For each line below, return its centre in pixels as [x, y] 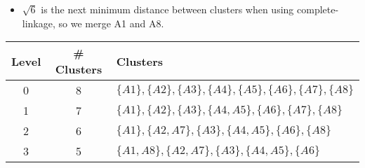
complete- [318, 9]
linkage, [39, 23]
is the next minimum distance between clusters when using [167, 9]
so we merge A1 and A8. [111, 23]
